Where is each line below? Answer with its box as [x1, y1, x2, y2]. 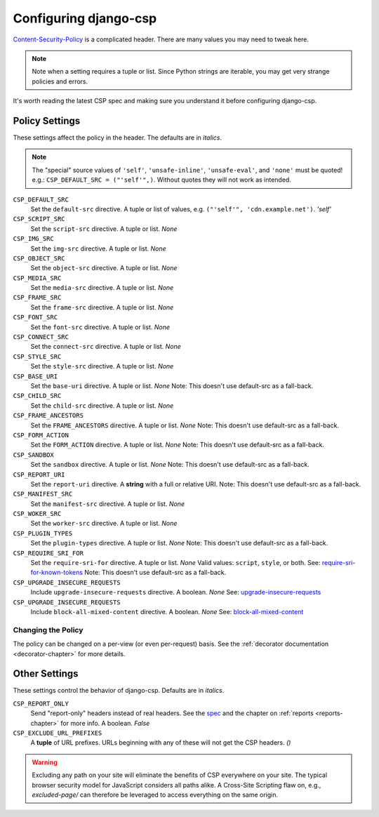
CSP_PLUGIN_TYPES [13, 529, 73, 537]
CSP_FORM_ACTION [13, 431, 69, 439]
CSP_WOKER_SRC [13, 510, 62, 518]
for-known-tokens [30, 569, 84, 577]
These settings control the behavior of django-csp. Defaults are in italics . [13, 686, 225, 695]
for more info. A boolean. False [60, 719, 150, 727]
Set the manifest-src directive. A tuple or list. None [30, 499, 185, 508]
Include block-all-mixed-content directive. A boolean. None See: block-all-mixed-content [30, 607, 304, 616]
